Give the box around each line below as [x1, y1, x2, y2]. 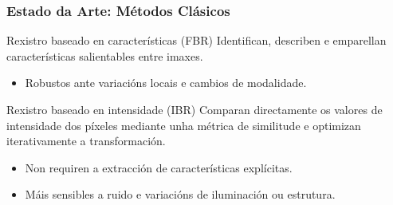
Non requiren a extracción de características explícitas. [25, 159, 293, 175]
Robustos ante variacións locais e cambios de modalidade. [25, 74, 307, 91]
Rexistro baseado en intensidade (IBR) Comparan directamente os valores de [6, 101, 383, 117]
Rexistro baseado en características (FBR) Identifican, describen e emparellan [6, 32, 387, 49]
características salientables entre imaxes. [6, 47, 203, 64]
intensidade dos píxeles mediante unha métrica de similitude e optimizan [6, 116, 361, 133]
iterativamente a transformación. [6, 132, 166, 149]
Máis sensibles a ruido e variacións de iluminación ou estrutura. [25, 186, 336, 203]
